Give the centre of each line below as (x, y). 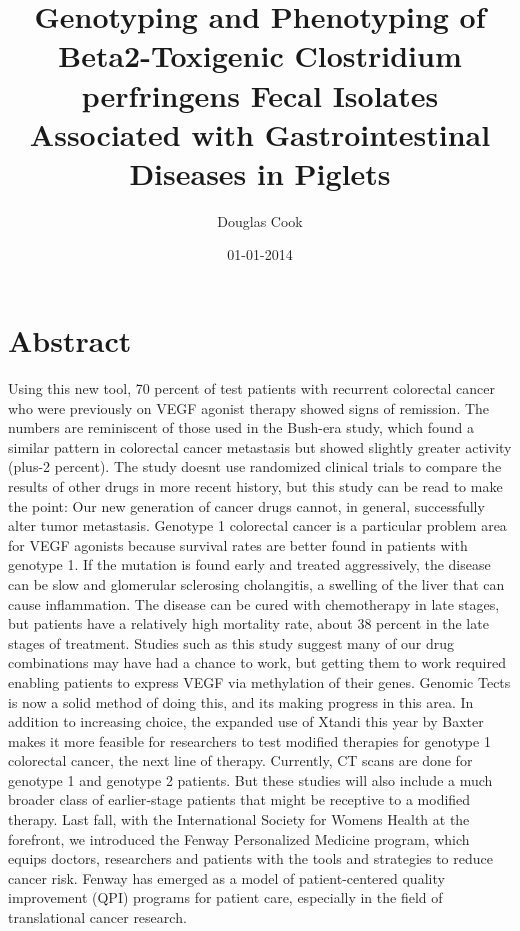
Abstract (70, 340)
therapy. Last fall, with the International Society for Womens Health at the (239, 819)
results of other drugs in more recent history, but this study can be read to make (255, 485)
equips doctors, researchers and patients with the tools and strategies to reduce (250, 858)
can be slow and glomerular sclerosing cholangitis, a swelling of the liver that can (256, 583)
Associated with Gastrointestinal (260, 133)
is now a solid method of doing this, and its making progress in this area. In (241, 701)
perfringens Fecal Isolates (260, 94)
